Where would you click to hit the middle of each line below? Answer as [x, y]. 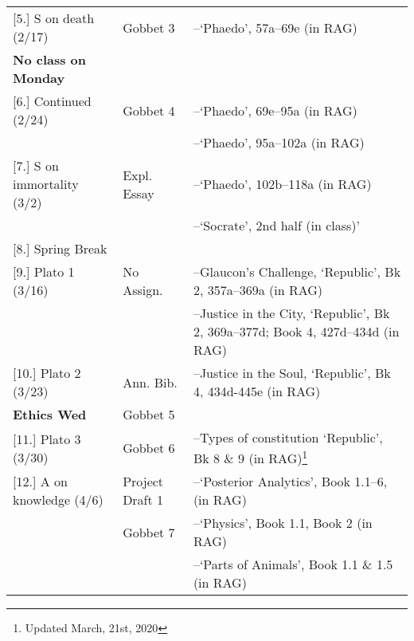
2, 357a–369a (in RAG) [258, 290]
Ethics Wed [50, 414]
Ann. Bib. [150, 382]
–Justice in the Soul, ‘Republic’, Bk [292, 373]
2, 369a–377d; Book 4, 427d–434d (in [296, 331]
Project [143, 482]
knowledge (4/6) [58, 500]
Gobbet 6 [149, 448]
